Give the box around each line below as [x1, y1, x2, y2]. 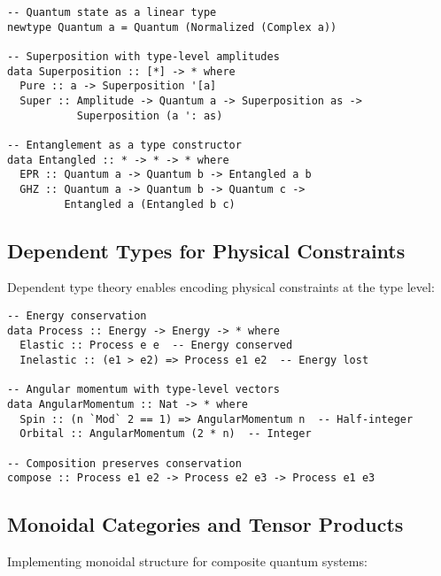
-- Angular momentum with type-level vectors [7, 383, 280, 396]
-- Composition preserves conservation [7, 457, 242, 470]
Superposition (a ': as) [76, 109, 223, 122]
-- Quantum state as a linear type [7, 6, 217, 19]
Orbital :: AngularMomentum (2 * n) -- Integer [19, 427, 312, 441]
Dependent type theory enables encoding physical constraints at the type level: [7, 278, 435, 296]
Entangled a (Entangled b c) [64, 197, 236, 211]
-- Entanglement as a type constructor [7, 138, 242, 151]
